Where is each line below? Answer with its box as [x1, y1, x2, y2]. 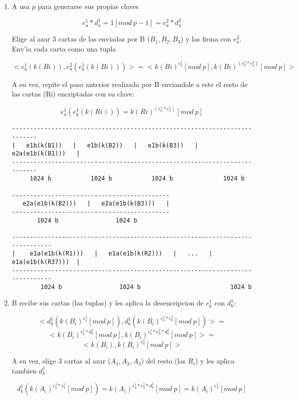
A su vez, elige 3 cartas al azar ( [11, 355, 111, 366]
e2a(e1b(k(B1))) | [11, 150, 80, 157]
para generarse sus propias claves [37, 1, 139, 11]
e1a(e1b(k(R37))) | [11, 258, 80, 265]
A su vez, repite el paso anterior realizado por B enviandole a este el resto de [11, 78, 248, 89]
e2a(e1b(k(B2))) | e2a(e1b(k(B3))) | [22, 200, 169, 207]
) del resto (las [141, 355, 186, 366]
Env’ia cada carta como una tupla [11, 43, 116, 53]
